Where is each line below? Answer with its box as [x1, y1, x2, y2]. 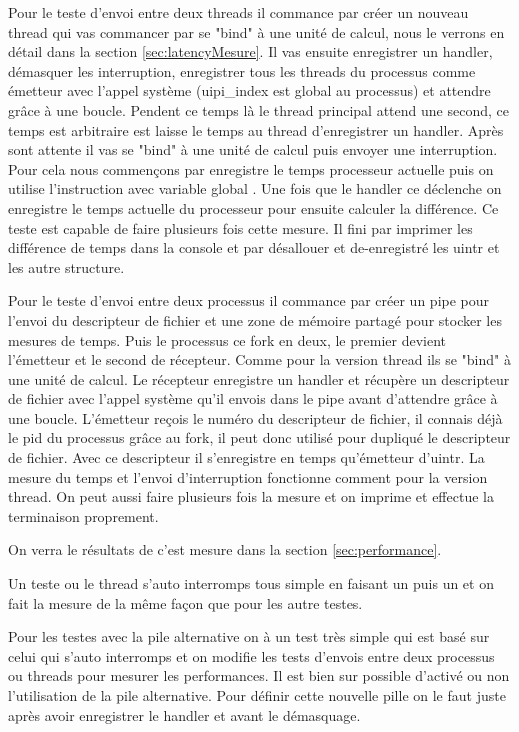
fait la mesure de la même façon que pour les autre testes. [8, 592, 363, 613]
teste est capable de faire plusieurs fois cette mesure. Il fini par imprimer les [8, 217, 473, 238]
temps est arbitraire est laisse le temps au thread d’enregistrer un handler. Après [8, 119, 504, 140]
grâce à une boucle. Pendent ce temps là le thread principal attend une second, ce [8, 99, 509, 120]
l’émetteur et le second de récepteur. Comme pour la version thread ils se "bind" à [8, 349, 511, 370]
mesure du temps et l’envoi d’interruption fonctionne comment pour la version [8, 466, 488, 487]
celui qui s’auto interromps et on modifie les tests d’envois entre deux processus [8, 645, 495, 666]
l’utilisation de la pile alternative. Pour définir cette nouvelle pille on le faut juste [8, 685, 506, 705]
